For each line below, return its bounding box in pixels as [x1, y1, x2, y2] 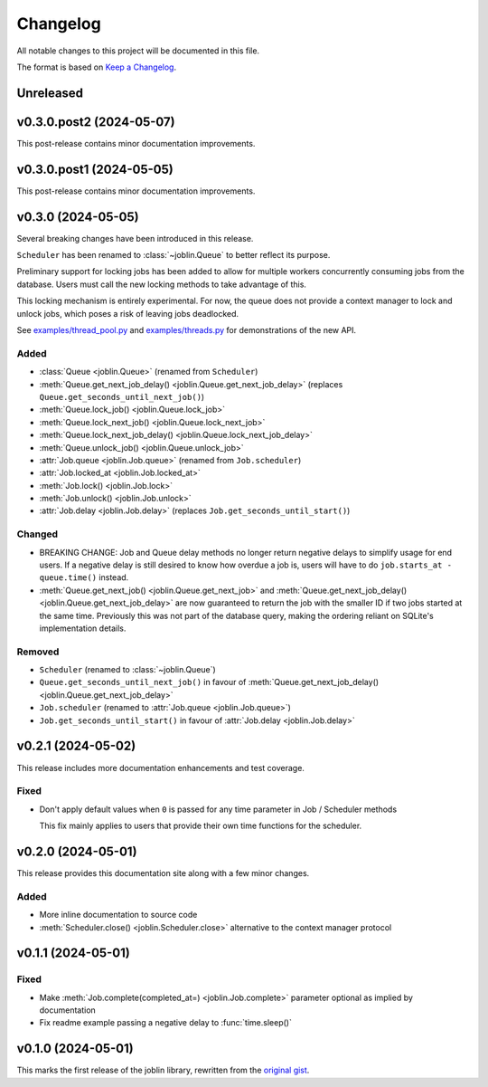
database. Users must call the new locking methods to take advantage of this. [16, 279, 307, 290]
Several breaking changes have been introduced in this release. [16, 233, 254, 243]
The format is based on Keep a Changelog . [16, 62, 176, 72]
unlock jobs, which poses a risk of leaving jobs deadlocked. [16, 308, 239, 319]
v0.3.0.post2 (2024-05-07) [16, 114, 175, 129]
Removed [16, 645, 60, 658]
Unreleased [16, 85, 84, 100]
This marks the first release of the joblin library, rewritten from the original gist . [16, 1064, 310, 1076]
